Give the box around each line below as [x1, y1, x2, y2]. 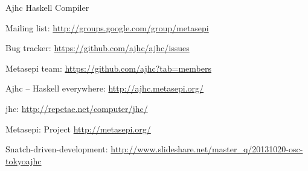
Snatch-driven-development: [5, 143, 108, 155]
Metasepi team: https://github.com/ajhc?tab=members [5, 61, 211, 74]
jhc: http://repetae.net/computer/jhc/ [5, 102, 148, 114]
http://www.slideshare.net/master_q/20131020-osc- [111, 143, 303, 155]
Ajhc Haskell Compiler [5, 1, 89, 13]
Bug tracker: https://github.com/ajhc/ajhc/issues [5, 42, 190, 54]
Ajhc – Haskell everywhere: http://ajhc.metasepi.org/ [5, 82, 204, 95]
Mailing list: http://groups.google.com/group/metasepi [5, 21, 209, 34]
